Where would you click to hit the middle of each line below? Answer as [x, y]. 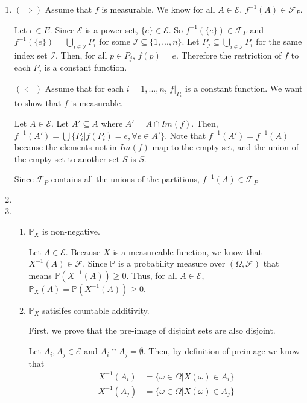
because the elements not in [65, 147]
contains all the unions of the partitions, [125, 179]
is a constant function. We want [244, 88]
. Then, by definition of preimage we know [221, 351]
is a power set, [112, 29]
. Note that [185, 135]
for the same [279, 41]
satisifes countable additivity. [96, 310]
